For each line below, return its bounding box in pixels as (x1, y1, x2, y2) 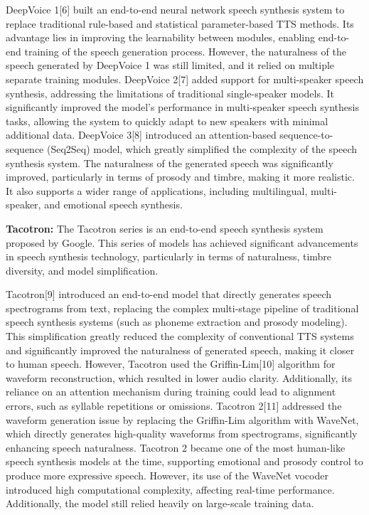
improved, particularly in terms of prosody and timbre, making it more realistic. (6, 169, 355, 184)
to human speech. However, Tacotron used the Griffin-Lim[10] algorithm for (6, 356, 336, 371)
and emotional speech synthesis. (44, 197, 183, 212)
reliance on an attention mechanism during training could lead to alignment (6, 384, 336, 399)
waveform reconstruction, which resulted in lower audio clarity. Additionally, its (6, 370, 353, 385)
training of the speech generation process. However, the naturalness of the (24, 43, 346, 58)
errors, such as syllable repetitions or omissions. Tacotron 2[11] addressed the (6, 398, 342, 413)
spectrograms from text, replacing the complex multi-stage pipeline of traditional (6, 300, 359, 315)
